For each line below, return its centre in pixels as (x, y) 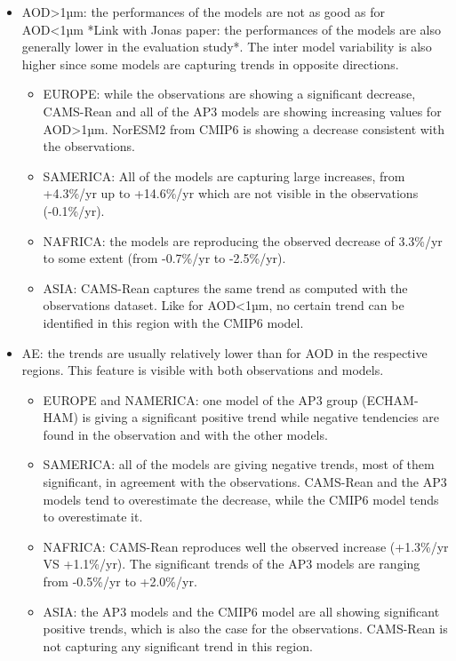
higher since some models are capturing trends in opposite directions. (210, 64)
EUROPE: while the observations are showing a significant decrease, (229, 94)
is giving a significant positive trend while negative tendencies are (260, 417)
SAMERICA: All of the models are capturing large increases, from (224, 175)
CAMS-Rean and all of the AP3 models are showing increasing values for (242, 111)
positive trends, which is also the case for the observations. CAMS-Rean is (245, 629)
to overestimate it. (93, 517)
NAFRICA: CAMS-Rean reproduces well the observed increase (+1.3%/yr (246, 546)
